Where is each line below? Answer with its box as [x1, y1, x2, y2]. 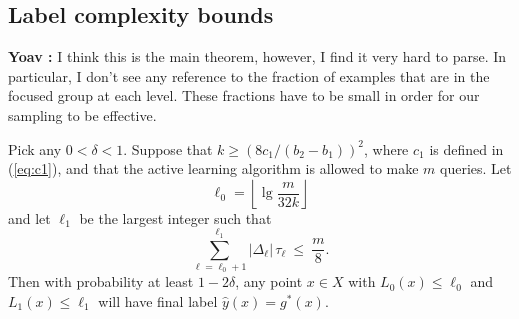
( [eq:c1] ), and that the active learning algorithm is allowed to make [8, 158, 419, 179]
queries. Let [440, 158, 512, 179]
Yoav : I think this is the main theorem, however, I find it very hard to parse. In [8, 46, 507, 67]
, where [363, 138, 409, 159]
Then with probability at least [8, 271, 194, 292]
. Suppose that [123, 138, 213, 159]
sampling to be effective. [8, 104, 157, 125]
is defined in [429, 138, 504, 159]
